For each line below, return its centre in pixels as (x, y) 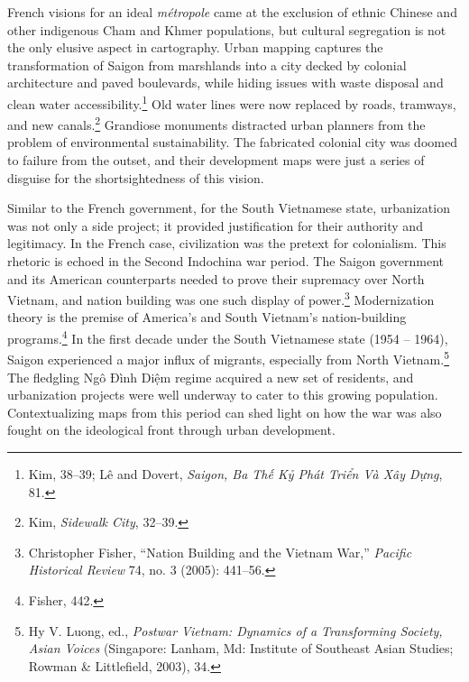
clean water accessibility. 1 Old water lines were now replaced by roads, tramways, (232, 102)
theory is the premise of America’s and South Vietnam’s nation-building (207, 317)
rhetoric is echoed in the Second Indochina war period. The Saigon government (226, 261)
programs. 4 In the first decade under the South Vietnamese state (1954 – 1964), (228, 337)
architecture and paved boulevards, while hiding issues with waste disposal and (225, 83)
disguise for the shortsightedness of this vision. (136, 177)
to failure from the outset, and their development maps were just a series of (216, 160)
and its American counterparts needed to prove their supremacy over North (216, 278)
